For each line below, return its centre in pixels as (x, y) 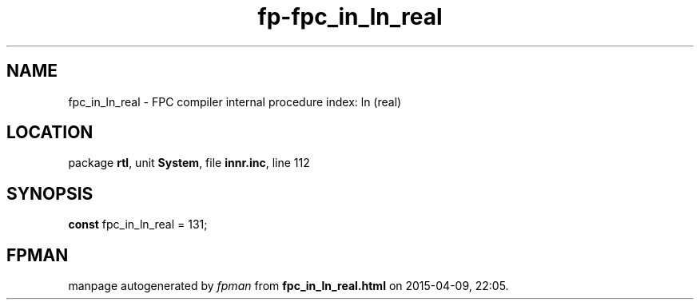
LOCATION (50, 133)
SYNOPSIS (50, 193)
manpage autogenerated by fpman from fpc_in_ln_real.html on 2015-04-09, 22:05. (288, 286)
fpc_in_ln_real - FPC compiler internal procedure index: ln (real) (235, 101)
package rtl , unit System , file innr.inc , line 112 (189, 163)
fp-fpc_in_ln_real (350, 17)
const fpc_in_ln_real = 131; (138, 225)
